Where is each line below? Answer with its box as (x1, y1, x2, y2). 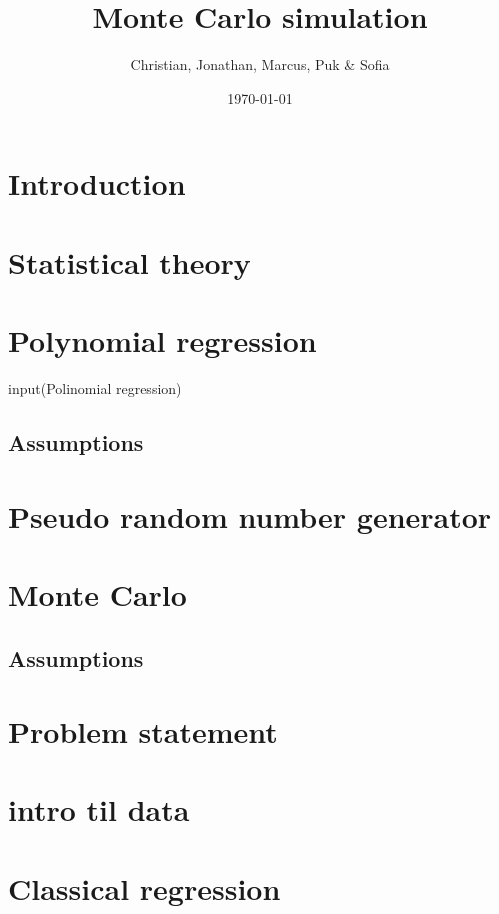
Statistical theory (8, 241, 251, 282)
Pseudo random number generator (8, 495, 492, 536)
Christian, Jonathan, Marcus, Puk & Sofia (130, 54, 390, 75)
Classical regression (8, 867, 281, 908)
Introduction (8, 163, 186, 204)
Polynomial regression (8, 320, 317, 361)
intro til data (8, 789, 190, 830)
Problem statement (8, 711, 278, 752)
